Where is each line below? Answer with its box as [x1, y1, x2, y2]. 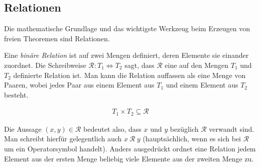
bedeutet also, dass [83, 123, 142, 134]
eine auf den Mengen [165, 59, 229, 70]
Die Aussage [4, 123, 42, 134]
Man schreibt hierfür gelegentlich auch [4, 133, 122, 144]
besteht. [4, 89, 29, 100]
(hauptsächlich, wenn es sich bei [143, 133, 241, 144]
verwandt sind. [209, 123, 254, 134]
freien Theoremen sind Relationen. [4, 33, 110, 43]
